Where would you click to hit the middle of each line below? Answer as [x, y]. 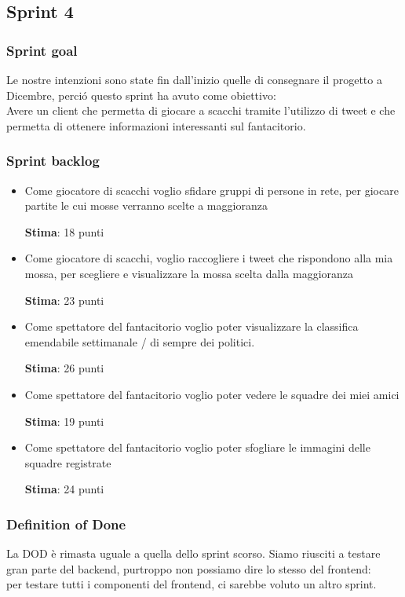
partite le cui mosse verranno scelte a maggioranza [146, 205]
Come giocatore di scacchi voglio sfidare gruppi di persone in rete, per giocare [212, 190]
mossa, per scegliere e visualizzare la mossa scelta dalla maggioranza [189, 273]
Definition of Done [66, 524]
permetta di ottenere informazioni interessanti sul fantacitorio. [156, 125]
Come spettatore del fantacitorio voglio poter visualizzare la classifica [192, 326]
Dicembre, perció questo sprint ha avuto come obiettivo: [141, 95]
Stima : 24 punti [64, 489]
